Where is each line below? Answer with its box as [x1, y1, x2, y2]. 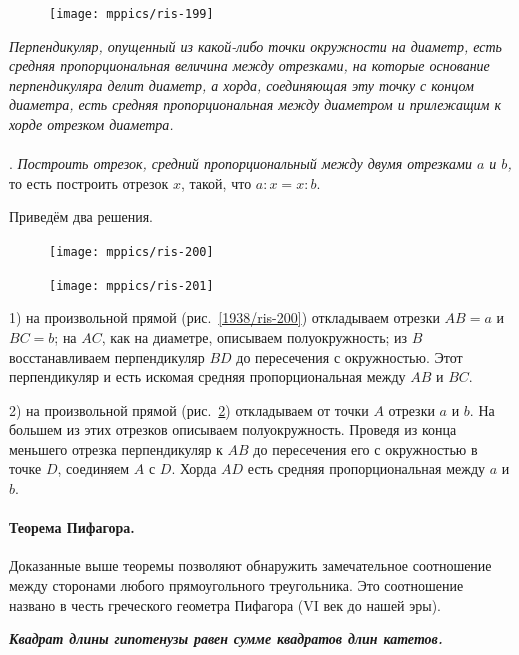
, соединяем [57, 458, 130, 479]
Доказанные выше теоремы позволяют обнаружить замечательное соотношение [9, 555, 492, 576]
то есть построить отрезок [9, 172, 169, 193]
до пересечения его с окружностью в [253, 438, 478, 459]
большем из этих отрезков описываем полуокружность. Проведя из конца [9, 419, 457, 440]
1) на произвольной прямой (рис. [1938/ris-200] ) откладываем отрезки [9, 307, 440, 328]
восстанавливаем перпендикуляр [9, 346, 205, 367]
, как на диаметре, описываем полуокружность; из [101, 326, 408, 347]
